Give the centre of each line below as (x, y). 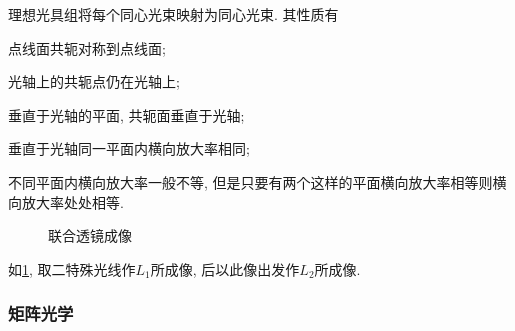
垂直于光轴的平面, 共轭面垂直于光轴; (126, 114)
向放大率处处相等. (66, 201)
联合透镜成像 (90, 235)
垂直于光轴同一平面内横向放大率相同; (129, 148)
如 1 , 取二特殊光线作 (72, 268)
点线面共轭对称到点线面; (87, 47)
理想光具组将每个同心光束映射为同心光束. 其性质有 (173, 14)
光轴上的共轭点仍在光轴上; (94, 81)
